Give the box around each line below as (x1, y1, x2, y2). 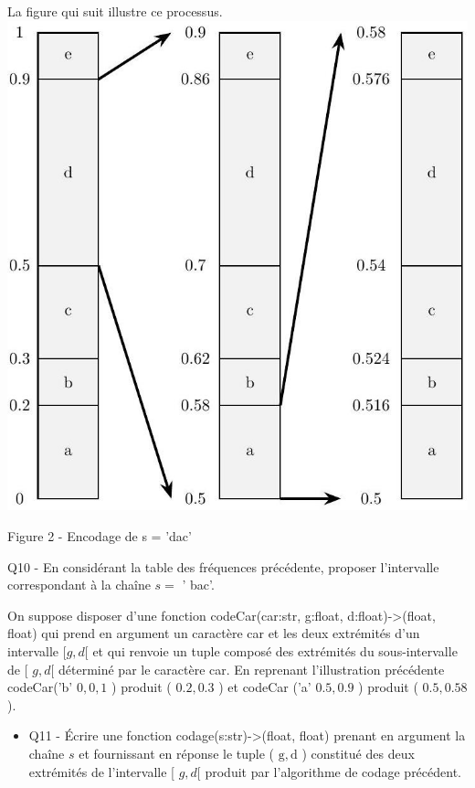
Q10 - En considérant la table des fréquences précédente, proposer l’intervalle (7, 557, 439, 576)
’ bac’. (182, 575, 215, 594)
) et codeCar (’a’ (218, 677, 311, 697)
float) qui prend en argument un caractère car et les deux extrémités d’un (7, 623, 420, 643)
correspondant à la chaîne (7, 575, 151, 594)
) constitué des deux (301, 743, 415, 762)
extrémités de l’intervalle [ (28, 761, 174, 781)
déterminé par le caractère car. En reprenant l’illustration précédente (58, 659, 445, 678)
